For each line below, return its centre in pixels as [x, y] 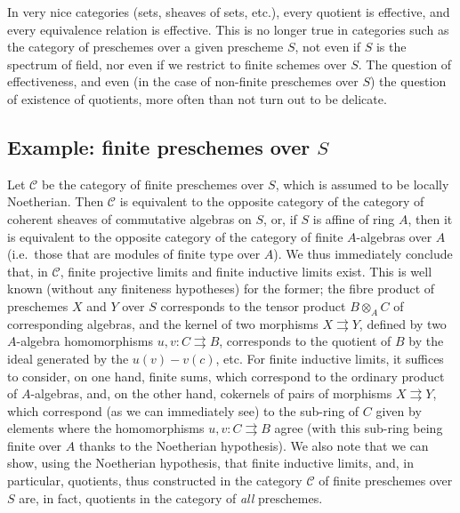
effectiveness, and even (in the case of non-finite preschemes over [183, 81]
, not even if [328, 47]
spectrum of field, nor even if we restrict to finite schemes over [177, 64]
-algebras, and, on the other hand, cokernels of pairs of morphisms [211, 393]
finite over [35, 445]
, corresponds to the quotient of [305, 341]
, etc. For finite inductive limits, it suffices [330, 358]
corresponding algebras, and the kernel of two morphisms [163, 323]
